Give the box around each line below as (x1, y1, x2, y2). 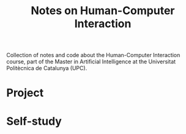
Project (6, 86, 44, 100)
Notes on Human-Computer (31, 4, 175, 18)
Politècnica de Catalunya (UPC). (6, 65, 87, 72)
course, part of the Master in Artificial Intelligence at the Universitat (6, 58, 176, 65)
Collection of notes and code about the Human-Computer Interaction (6, 52, 180, 59)
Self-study (6, 114, 62, 128)
